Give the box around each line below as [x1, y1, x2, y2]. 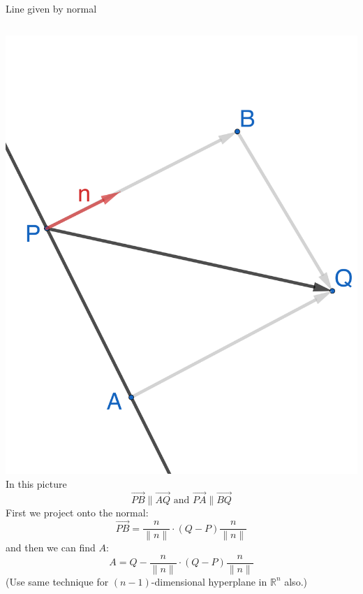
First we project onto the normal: [6, 505, 149, 519]
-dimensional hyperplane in [151, 574, 267, 588]
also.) [284, 574, 307, 588]
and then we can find [6, 540, 96, 555]
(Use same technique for [6, 574, 109, 588]
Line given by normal [6, 1, 97, 15]
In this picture [6, 477, 67, 491]
